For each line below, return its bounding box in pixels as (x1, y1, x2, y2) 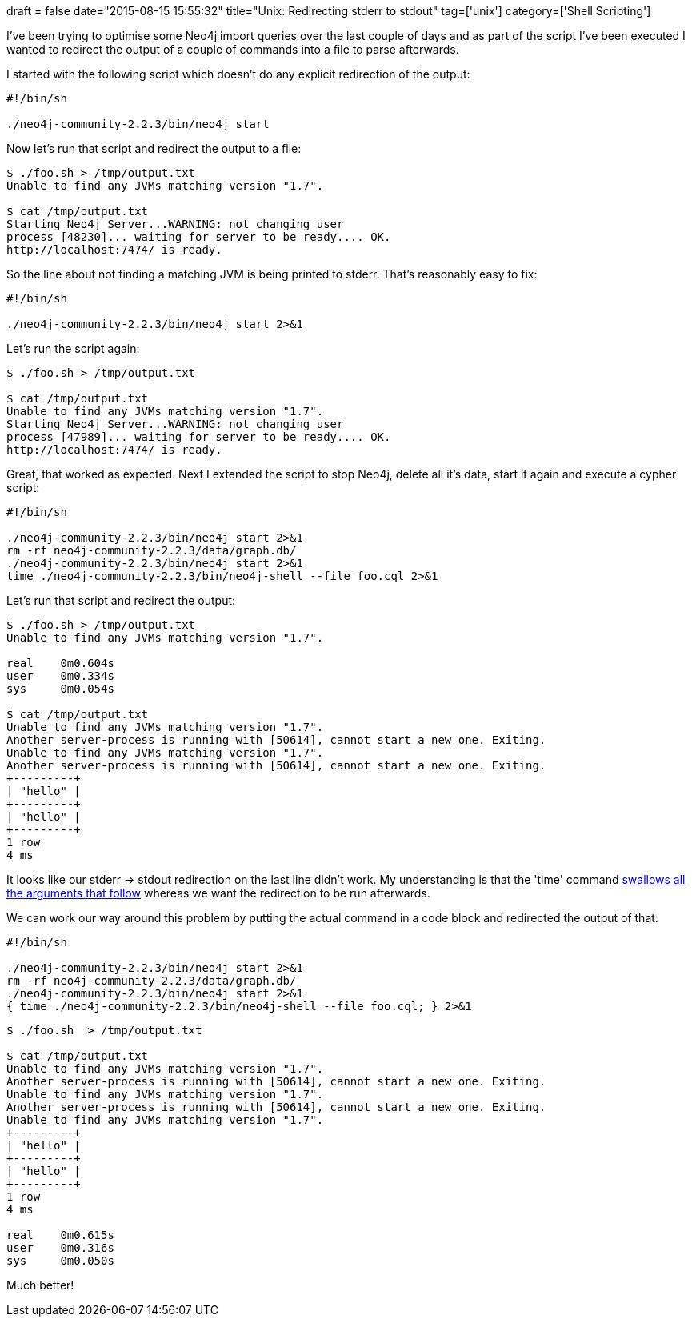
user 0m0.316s (6, 1241, 114, 1254)
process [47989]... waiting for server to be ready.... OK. (6, 430, 391, 443)
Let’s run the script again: (6, 342, 140, 355)
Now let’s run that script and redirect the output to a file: (6, 142, 302, 155)
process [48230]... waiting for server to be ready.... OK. (6, 230, 391, 243)
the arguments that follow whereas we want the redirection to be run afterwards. (6, 886, 430, 900)
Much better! (6, 1278, 74, 1292)
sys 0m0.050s (6, 1254, 114, 1267)
